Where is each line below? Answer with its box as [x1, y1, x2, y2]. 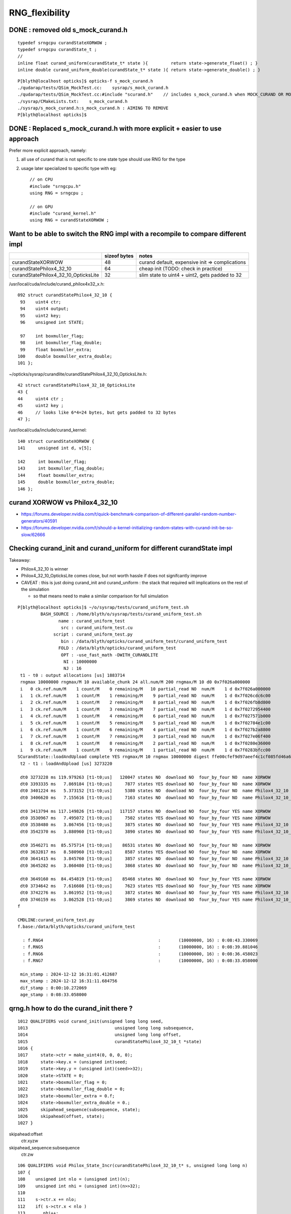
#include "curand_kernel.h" [30, 211, 97, 216]
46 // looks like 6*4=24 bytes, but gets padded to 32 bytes [17, 409, 177, 415]
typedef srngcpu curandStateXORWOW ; [17, 40, 108, 46]
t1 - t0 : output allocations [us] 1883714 [20, 673, 126, 678]
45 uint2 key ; [17, 403, 64, 408]
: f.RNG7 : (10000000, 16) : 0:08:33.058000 [22, 958, 258, 963]
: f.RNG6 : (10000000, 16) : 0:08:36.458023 [22, 951, 258, 957]
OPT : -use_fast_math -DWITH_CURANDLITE [61, 652, 159, 658]
